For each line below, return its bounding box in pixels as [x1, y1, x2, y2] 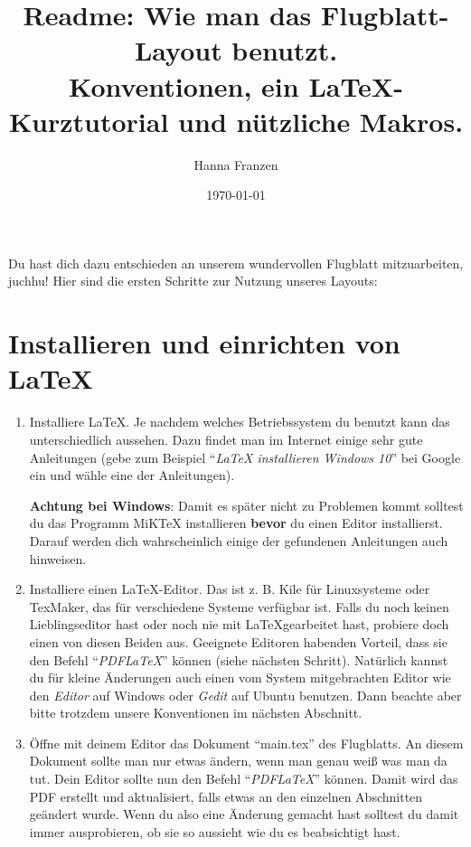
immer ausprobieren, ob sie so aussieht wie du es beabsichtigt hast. [29, 822, 400, 841]
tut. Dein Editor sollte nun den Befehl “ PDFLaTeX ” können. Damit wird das [29, 769, 458, 788]
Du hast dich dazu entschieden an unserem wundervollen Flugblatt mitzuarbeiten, [8, 253, 464, 272]
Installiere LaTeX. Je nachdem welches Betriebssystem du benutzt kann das [29, 412, 450, 431]
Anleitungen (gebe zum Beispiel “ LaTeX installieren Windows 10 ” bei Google [29, 447, 461, 466]
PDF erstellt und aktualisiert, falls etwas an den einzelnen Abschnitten [29, 786, 423, 805]
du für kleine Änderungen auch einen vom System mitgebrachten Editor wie [29, 668, 451, 687]
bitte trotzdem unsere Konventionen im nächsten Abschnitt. [29, 703, 363, 722]
